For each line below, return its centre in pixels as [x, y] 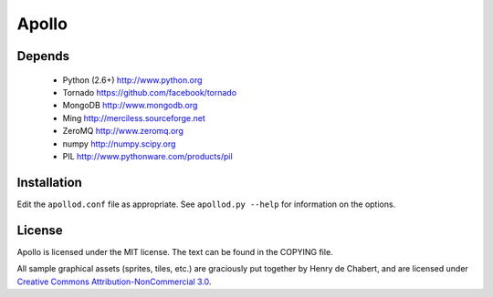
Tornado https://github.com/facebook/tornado [150, 92]
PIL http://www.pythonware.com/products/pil [147, 156]
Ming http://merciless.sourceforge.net [134, 118]
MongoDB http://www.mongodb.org [130, 106]
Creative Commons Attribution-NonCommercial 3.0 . [114, 282]
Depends [43, 56]
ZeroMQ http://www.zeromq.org [123, 131]
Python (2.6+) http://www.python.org [132, 80]
